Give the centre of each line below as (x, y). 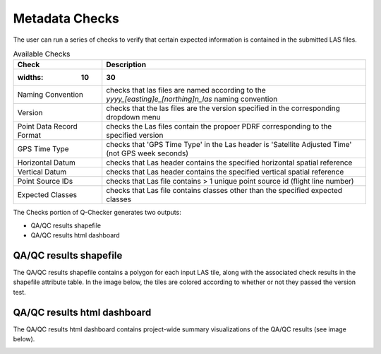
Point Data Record (47, 126)
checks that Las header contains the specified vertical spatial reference (225, 172)
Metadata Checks (66, 18)
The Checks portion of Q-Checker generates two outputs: (97, 213)
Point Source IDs (45, 182)
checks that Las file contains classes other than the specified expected (224, 191)
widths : (30, 78)
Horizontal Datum (46, 163)
